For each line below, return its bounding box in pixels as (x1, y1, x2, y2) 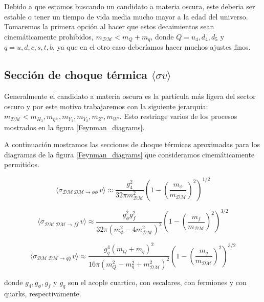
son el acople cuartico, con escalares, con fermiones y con (68, 276, 247, 287)
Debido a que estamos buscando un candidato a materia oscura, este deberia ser (4, 1, 255, 11)
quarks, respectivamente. (4, 288, 81, 299)
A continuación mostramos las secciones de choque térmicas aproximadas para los (4, 139, 260, 150)
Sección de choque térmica (4, 67, 147, 83)
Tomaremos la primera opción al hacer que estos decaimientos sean (4, 21, 214, 32)
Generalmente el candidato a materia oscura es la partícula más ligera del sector (4, 91, 256, 102)
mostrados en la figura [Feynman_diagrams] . (4, 122, 145, 132)
